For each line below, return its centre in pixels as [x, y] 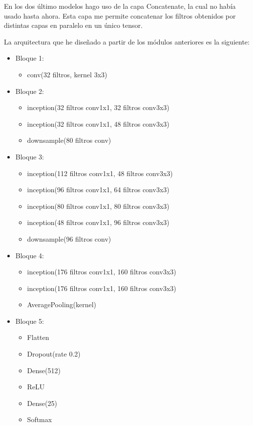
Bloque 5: [30, 321]
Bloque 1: [30, 58]
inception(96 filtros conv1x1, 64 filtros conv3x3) [98, 190]
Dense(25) [42, 403]
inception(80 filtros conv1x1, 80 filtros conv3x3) [98, 206]
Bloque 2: [30, 91]
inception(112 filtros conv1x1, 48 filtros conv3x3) [100, 173]
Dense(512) [44, 370]
